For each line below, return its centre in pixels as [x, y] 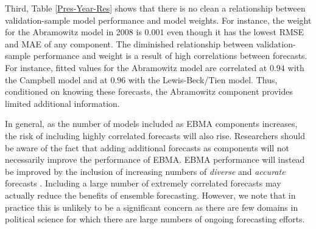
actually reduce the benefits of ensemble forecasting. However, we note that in [150, 195]
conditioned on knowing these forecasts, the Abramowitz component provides [149, 91]
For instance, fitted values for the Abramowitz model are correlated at [136, 67]
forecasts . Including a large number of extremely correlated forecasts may [143, 183]
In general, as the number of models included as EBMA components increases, [151, 124]
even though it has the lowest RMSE [236, 32]
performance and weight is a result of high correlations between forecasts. [170, 56]
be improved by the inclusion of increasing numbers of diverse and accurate [145, 171]
